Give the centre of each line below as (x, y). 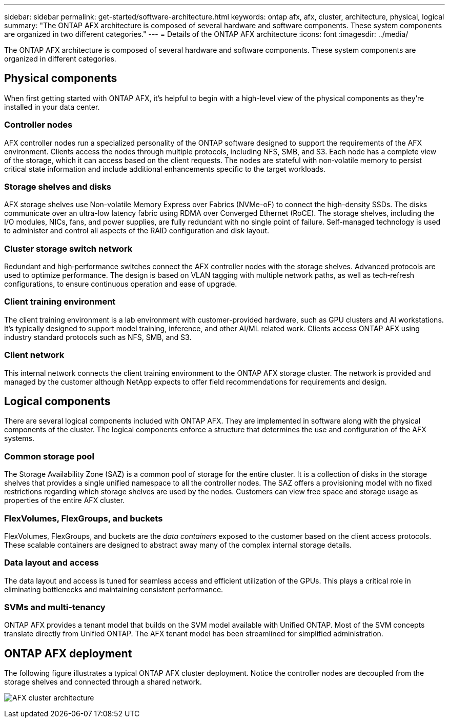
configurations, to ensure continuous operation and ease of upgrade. (121, 284)
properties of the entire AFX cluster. (65, 500)
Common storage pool (49, 456)
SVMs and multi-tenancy (55, 607)
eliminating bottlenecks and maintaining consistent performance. (114, 589)
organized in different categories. (60, 59)
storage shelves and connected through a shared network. (103, 682)
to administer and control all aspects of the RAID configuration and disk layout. (137, 231)
